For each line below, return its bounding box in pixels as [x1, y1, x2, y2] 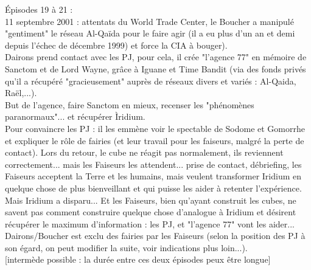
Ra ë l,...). [5, 86, 37, 99]
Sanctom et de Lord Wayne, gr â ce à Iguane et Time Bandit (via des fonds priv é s [5, 62, 306, 75]
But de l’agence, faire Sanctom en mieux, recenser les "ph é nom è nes [5, 98, 254, 111]
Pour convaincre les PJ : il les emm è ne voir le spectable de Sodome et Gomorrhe [5, 122, 305, 134]
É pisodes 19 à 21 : [5, 3, 73, 15]
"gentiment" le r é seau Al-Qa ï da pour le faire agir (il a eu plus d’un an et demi [5, 27, 295, 40]
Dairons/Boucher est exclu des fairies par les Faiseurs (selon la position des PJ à [5, 229, 306, 242]
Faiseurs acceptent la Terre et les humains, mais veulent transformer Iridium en [5, 170, 302, 182]
